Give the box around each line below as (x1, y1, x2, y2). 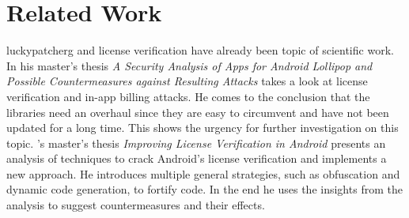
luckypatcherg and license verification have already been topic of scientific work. (6, 42, 394, 58)
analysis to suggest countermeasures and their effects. (6, 197, 265, 213)
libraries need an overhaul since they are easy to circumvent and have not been (6, 103, 389, 120)
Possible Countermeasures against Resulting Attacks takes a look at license (6, 73, 368, 89)
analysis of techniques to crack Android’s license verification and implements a (6, 150, 387, 167)
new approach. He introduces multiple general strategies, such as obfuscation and (6, 165, 400, 182)
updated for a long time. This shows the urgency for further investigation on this (6, 119, 399, 136)
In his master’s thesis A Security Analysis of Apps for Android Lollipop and (6, 57, 373, 73)
